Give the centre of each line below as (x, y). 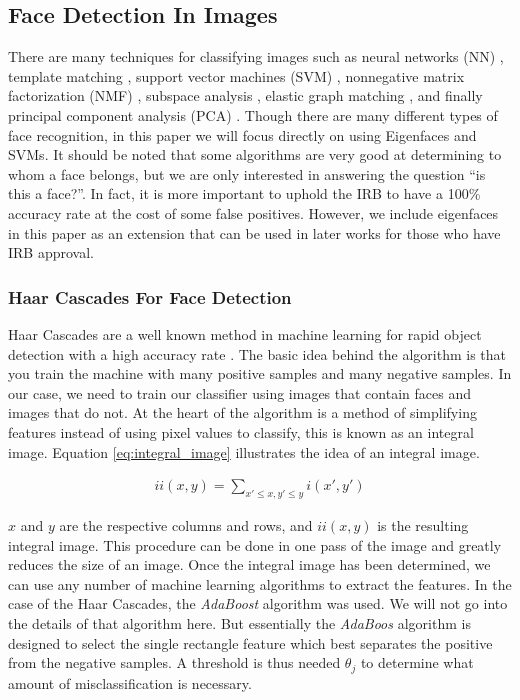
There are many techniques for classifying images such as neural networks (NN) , (256, 56)
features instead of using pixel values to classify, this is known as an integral (241, 431)
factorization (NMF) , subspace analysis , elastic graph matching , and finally (245, 95)
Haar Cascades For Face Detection (150, 296)
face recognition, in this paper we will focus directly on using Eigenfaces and (242, 134)
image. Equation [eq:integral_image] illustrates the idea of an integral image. (244, 451)
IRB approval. (51, 252)
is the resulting (423, 524)
